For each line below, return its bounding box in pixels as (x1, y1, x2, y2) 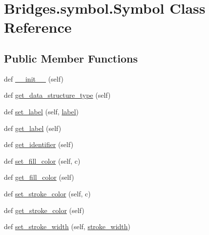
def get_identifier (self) (4, 139, 74, 150)
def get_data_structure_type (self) (4, 90, 111, 100)
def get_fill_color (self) (4, 172, 74, 182)
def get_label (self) (4, 123, 62, 133)
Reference (4, 17, 72, 37)
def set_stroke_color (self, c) (4, 188, 91, 198)
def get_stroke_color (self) (4, 205, 84, 215)
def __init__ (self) (4, 73, 63, 84)
